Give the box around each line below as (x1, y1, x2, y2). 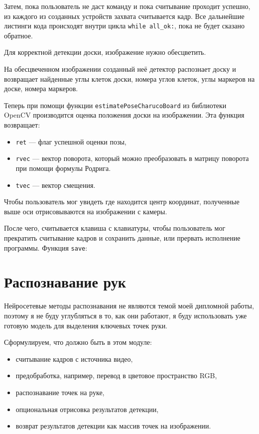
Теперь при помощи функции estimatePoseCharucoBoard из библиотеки (4, 100, 227, 110)
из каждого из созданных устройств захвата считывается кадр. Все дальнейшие (4, 10, 245, 21)
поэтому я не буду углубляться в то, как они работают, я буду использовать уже (4, 310, 247, 320)
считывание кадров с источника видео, (15, 353, 133, 364)
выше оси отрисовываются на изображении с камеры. (4, 206, 167, 216)
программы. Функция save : (4, 242, 88, 253)
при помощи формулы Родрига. (15, 162, 111, 173)
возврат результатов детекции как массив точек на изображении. (15, 421, 211, 431)
